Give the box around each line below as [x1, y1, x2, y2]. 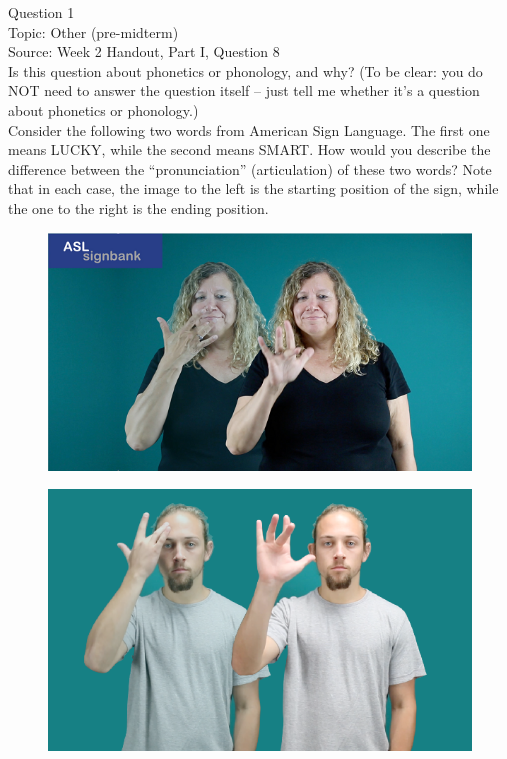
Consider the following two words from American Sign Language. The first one [8, 119, 490, 140]
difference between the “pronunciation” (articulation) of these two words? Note [8, 158, 492, 179]
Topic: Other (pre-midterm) [8, 21, 179, 42]
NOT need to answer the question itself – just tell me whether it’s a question [8, 80, 480, 101]
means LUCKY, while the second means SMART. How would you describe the [8, 139, 491, 160]
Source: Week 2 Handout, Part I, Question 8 [8, 41, 280, 62]
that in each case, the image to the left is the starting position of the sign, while [8, 178, 499, 199]
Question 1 [8, 2, 75, 22]
